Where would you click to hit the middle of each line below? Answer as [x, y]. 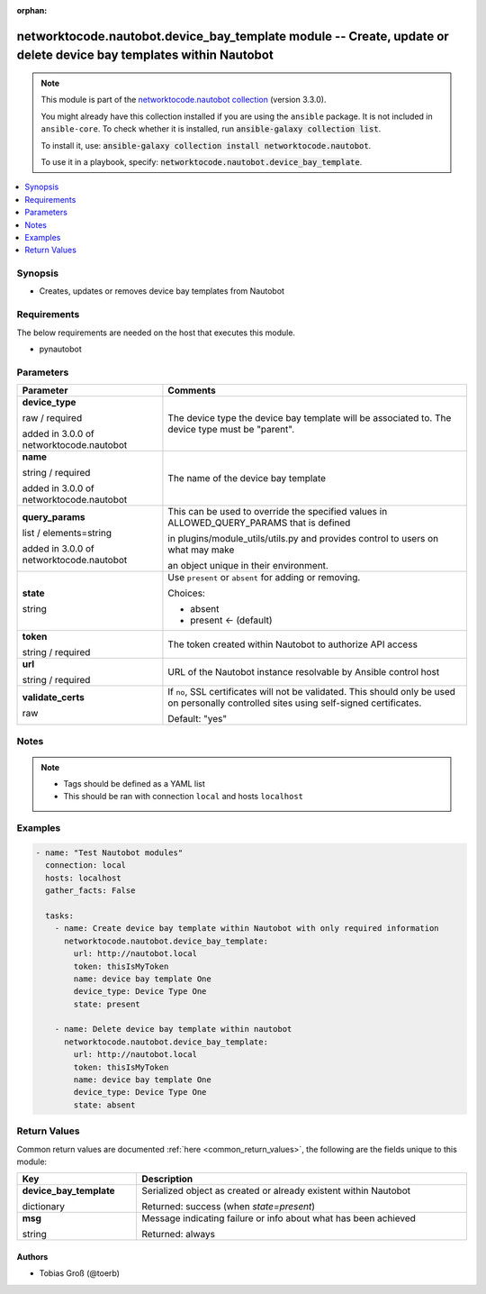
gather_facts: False [90, 891]
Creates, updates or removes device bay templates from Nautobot [162, 291]
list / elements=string [67, 533]
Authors [32, 1256]
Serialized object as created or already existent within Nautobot [276, 1191]
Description [167, 1179]
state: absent [104, 1105]
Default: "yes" [198, 719]
